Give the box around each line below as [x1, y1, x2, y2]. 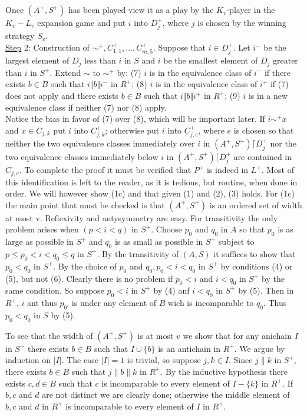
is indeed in [206, 164, 249, 176]
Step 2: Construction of [5, 41, 90, 54]
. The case [61, 354, 98, 366]
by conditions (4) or [220, 259, 293, 272]
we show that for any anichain [183, 329, 292, 341]
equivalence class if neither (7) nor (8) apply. [5, 101, 167, 113]
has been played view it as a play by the [68, 4, 214, 15]
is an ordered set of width [209, 198, 302, 211]
